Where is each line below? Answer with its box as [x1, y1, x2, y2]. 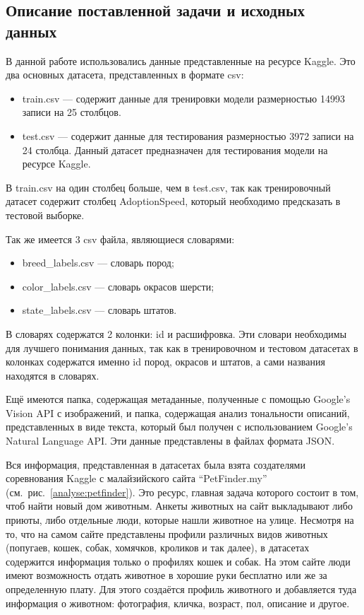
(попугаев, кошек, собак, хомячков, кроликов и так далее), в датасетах [6, 540, 310, 555]
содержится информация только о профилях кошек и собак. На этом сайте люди [6, 553, 351, 568]
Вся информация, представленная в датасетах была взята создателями [6, 457, 305, 471]
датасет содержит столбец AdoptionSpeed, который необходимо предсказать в [6, 194, 341, 209]
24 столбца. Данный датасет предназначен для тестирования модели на [22, 142, 328, 157]
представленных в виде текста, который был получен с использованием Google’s [6, 419, 353, 434]
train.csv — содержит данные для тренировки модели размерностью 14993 [22, 90, 345, 105]
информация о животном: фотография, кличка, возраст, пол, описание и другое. [6, 595, 350, 610]
